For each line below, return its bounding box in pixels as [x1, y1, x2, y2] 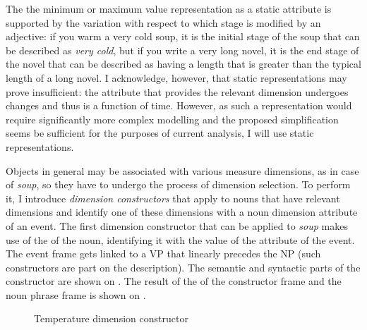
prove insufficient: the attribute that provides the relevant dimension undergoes [6, 84, 349, 99]
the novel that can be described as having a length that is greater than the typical [6, 56, 361, 71]
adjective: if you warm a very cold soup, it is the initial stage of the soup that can [6, 29, 360, 44]
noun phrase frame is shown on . [6, 287, 146, 302]
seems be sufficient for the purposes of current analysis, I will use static [6, 126, 314, 140]
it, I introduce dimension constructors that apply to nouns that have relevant [6, 190, 340, 205]
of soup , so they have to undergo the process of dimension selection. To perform [6, 177, 351, 192]
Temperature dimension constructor [34, 311, 188, 326]
